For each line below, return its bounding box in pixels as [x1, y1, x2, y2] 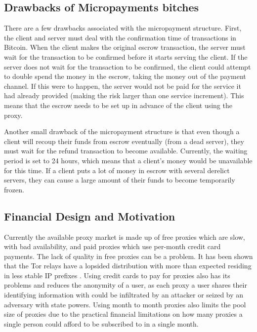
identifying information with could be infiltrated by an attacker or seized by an [4, 290, 244, 300]
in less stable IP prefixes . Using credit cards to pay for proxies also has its [4, 270, 230, 280]
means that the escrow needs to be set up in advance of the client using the [4, 100, 232, 110]
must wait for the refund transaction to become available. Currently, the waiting [4, 146, 248, 156]
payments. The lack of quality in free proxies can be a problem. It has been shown [4, 251, 253, 261]
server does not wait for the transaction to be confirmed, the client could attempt [4, 61, 251, 72]
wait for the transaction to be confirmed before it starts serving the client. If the [4, 51, 248, 62]
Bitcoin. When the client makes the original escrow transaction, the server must [4, 42, 246, 52]
